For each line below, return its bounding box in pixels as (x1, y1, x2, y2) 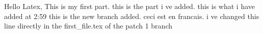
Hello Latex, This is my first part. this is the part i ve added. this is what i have (4, 1, 255, 11)
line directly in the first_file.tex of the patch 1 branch (4, 20, 172, 31)
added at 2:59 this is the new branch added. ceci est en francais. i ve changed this (4, 10, 259, 21)
